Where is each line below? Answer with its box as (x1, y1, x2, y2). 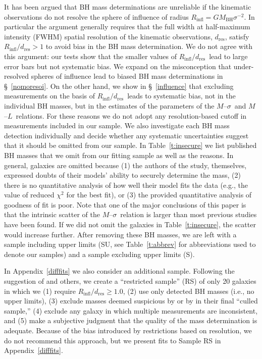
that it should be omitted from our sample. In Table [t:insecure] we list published (4, 140, 257, 150)
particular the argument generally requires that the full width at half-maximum (4, 21, 250, 32)
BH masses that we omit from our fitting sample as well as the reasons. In (4, 149, 234, 160)
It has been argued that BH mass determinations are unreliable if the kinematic (4, 2, 251, 12)
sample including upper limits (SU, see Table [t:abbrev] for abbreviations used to (4, 239, 256, 249)
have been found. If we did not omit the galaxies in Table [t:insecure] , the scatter (4, 219, 256, 230)
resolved (4, 71, 29, 81)
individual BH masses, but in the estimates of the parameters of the (4, 100, 215, 111)
